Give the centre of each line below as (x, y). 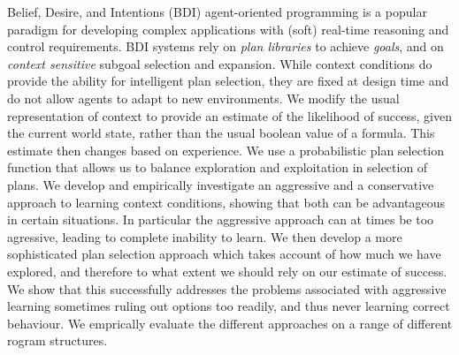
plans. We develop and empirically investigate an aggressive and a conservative (221, 184)
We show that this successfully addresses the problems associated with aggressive (227, 288)
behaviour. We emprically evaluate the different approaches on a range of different (230, 323)
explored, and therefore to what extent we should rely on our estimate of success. (227, 271)
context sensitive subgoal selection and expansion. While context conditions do (220, 63)
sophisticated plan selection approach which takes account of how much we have (224, 254)
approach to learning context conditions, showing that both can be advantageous (226, 202)
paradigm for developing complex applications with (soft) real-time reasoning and (228, 29)
